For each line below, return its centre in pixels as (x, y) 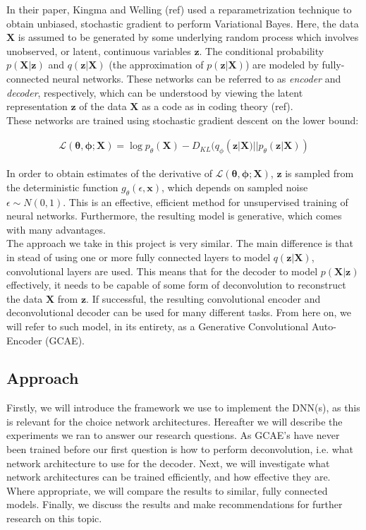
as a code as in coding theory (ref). (218, 106)
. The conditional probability (262, 50)
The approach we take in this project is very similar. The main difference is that (180, 243)
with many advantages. (56, 229)
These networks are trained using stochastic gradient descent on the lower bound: (183, 120)
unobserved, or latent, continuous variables (99, 50)
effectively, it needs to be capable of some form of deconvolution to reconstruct (176, 285)
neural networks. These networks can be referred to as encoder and (197, 78)
